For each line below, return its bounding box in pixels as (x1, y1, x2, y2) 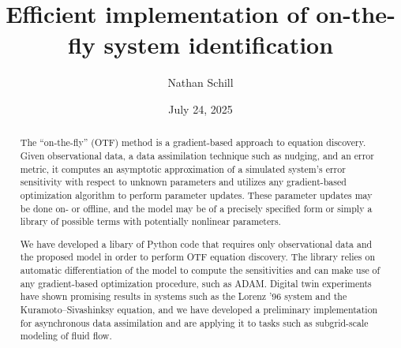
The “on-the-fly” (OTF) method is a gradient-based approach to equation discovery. (20, 136, 366, 149)
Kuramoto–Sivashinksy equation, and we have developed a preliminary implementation (20, 303, 378, 316)
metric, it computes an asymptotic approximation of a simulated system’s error (20, 162, 346, 175)
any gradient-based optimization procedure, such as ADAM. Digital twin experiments (20, 276, 372, 290)
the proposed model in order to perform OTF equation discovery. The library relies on (20, 250, 376, 264)
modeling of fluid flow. (20, 329, 112, 342)
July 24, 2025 (168, 100, 233, 117)
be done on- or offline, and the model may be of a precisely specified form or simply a (20, 201, 373, 215)
